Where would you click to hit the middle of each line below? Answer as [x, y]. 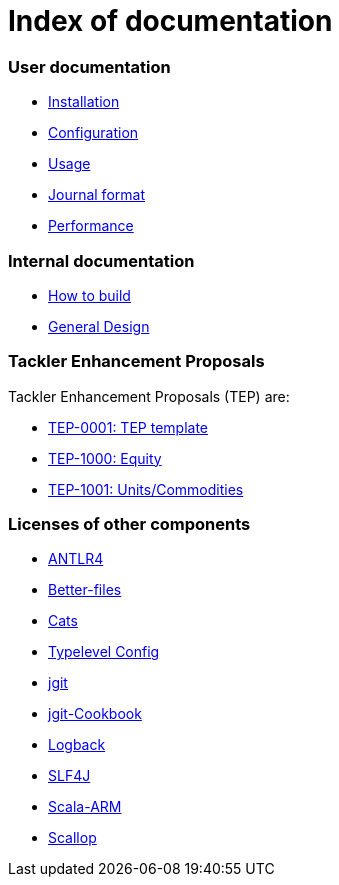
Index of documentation [170, 21]
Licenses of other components [129, 524]
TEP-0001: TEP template [128, 427]
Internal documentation [101, 260]
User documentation [89, 66]
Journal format [96, 195]
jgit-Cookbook [95, 714]
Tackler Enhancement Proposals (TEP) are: [149, 396]
